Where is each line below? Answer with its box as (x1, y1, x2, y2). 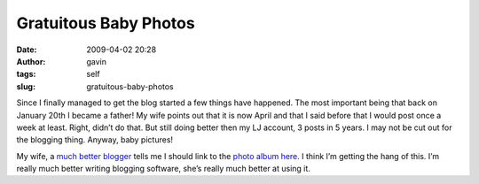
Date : (16, 44, 37, 55)
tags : (16, 69, 36, 80)
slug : (16, 80, 35, 92)
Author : (16, 56, 46, 66)
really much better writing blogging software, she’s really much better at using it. (16, 164, 310, 174)
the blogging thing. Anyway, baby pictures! (16, 134, 173, 145)
